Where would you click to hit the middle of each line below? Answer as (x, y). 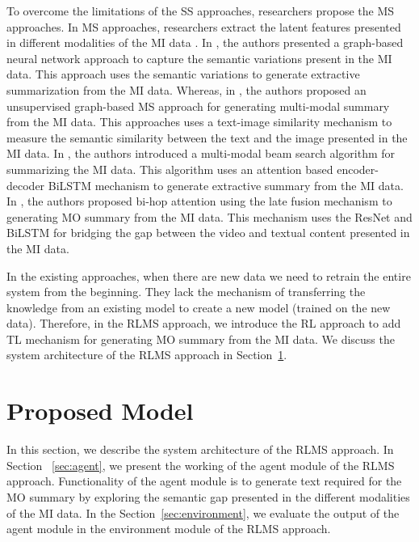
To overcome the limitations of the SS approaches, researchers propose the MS (201, 11)
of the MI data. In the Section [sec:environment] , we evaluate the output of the (203, 512)
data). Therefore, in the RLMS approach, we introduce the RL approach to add (204, 323)
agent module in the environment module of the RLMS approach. (169, 529)
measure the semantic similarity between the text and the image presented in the (207, 137)
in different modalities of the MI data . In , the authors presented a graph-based (205, 42)
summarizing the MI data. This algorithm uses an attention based (170, 169)
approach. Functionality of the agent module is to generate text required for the (204, 481)
